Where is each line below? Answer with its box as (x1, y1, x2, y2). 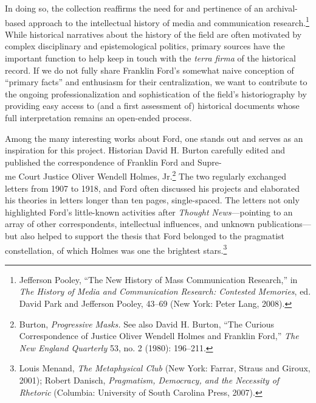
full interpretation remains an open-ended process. (5, 111, 192, 124)
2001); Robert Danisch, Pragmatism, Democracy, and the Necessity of (19, 374, 280, 386)
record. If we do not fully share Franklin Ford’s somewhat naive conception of (5, 63, 294, 76)
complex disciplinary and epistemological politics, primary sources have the (5, 40, 285, 52)
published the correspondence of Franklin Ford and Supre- (5, 155, 222, 168)
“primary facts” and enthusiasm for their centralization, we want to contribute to (5, 75, 307, 88)
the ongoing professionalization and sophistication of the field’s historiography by (5, 87, 307, 100)
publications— (257, 217, 311, 230)
